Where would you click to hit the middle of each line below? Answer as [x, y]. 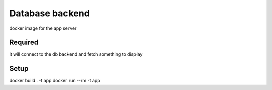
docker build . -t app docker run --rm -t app [55, 81]
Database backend [50, 13]
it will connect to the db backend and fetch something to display [76, 54]
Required [24, 42]
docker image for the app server [43, 28]
